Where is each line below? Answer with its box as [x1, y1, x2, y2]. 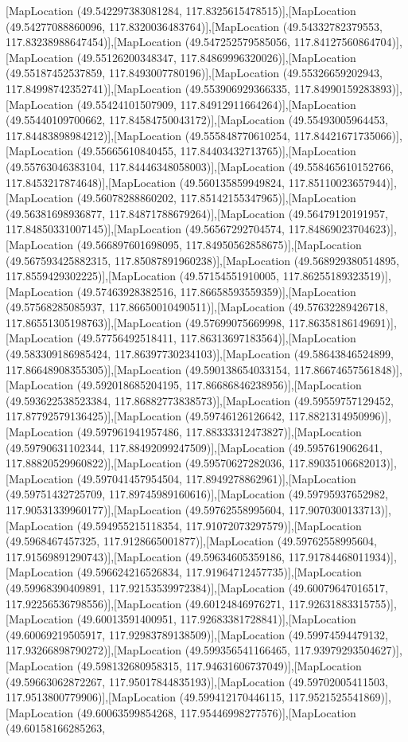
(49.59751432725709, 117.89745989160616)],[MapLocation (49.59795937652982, [6, 486, 388, 502]
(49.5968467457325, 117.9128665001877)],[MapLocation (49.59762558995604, [6, 533, 377, 549]
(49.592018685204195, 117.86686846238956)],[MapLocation [76, 377, 362, 393]
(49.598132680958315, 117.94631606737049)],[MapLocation [76, 657, 362, 674]
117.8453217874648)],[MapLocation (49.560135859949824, [6, 174, 286, 190]
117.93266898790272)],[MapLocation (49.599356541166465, [6, 642, 291, 658]
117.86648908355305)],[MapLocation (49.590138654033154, [6, 361, 291, 377]
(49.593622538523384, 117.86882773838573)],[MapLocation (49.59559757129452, [6, 392, 394, 408]
